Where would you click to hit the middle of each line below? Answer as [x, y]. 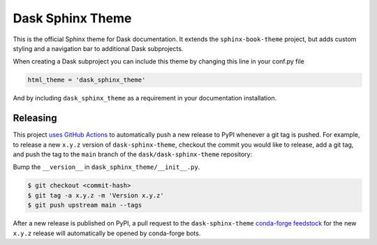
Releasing [35, 118]
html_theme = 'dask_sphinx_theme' [87, 80]
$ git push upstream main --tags [85, 205]
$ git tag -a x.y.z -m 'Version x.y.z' [96, 195]
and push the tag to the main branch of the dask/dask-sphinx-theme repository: [133, 154]
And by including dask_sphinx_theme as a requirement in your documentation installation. [145, 98]
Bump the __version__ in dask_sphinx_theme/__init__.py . [106, 167]
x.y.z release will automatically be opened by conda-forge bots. [107, 233]
